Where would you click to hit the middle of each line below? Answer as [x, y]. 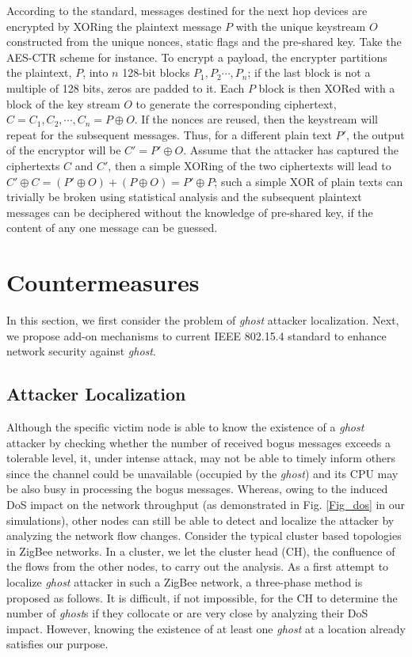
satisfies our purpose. [57, 644]
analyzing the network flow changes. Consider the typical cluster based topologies [204, 535]
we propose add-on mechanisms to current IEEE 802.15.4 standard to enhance [196, 335]
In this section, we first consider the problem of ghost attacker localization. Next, [203, 320]
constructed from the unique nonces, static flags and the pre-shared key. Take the [204, 42]
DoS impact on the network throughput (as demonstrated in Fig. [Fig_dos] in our [206, 504]
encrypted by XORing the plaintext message [114, 26]
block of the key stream [63, 103]
